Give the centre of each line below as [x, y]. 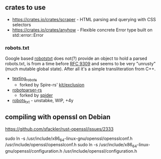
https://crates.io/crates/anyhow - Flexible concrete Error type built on [82, 30]
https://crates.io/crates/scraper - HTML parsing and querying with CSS [84, 19]
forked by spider [36, 95]
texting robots [25, 79]
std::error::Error [28, 35]
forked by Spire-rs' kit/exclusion [52, 84]
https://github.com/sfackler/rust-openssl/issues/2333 [59, 129]
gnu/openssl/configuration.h [34, 151]
